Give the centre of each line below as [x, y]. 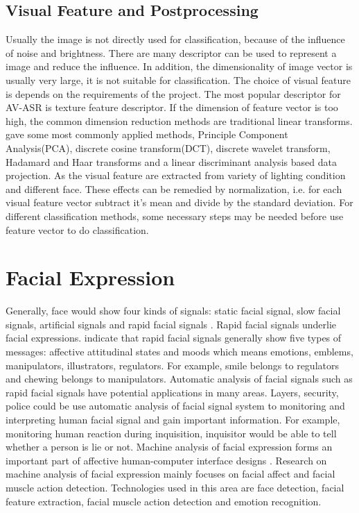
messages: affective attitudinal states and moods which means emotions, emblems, [179, 352]
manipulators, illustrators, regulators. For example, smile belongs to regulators [172, 365]
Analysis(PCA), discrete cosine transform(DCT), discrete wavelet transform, [168, 148]
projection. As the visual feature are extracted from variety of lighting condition [176, 175]
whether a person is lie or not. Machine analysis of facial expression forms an [169, 447]
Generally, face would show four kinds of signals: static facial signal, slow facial [173, 311]
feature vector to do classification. [77, 229]
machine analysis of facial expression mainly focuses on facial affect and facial [170, 474]
